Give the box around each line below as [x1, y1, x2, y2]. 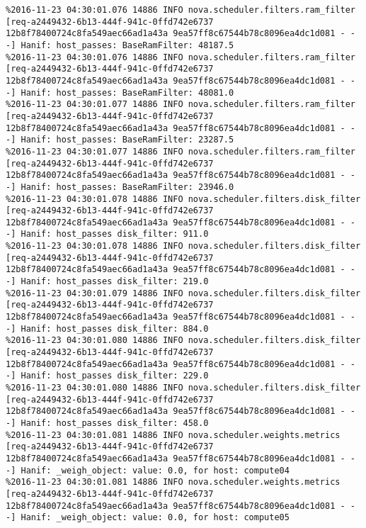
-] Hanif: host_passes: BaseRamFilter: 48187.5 [6, 40, 234, 50]
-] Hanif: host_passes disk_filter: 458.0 [6, 417, 209, 428]
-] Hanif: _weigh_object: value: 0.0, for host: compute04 [6, 465, 290, 476]
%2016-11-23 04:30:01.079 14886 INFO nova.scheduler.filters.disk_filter [6, 288, 361, 298]
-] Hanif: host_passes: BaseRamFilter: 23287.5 [6, 135, 234, 145]
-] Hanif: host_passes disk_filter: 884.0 [6, 323, 209, 334]
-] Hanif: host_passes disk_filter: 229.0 [6, 371, 209, 381]
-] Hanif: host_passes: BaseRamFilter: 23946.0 [6, 181, 234, 192]
